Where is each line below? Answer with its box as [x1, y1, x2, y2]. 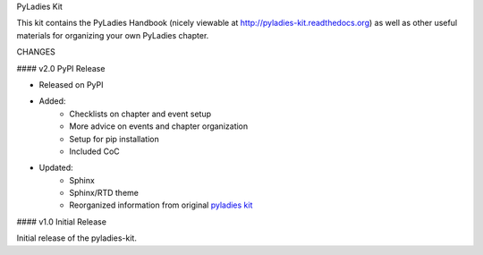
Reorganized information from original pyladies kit [69, 200, 253, 210]
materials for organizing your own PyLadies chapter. [16, 30, 209, 40]
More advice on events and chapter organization [69, 121, 249, 132]
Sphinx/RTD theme [69, 188, 139, 199]
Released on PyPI [38, 79, 104, 89]
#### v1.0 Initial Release [16, 216, 107, 227]
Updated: [38, 162, 73, 174]
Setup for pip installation [69, 133, 160, 144]
